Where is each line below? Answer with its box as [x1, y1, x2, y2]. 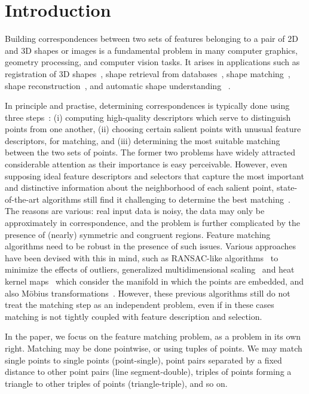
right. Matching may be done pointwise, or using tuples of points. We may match [5, 341, 302, 354]
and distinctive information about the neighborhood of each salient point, [5, 181, 274, 194]
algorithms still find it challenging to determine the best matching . [42, 193, 290, 205]
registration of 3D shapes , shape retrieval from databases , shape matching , [5, 67, 290, 80]
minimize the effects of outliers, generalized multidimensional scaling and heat [5, 263, 295, 276]
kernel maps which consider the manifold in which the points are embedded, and [5, 275, 304, 287]
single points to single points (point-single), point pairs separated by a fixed [5, 353, 282, 366]
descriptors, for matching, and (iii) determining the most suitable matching [5, 134, 280, 146]
